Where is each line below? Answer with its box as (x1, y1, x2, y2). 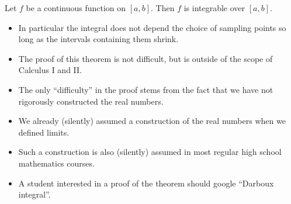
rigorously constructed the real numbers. (18, 95, 164, 107)
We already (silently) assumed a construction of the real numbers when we (18, 115, 286, 127)
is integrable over (183, 2, 245, 13)
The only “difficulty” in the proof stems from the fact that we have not (18, 83, 273, 95)
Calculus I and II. (18, 64, 82, 76)
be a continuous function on (26, 2, 126, 13)
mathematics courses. (18, 157, 95, 169)
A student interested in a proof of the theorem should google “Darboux (18, 177, 274, 189)
